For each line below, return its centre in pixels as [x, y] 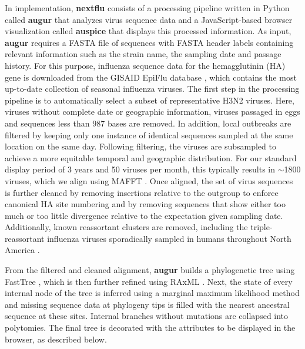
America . [22, 250]
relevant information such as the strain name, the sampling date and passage [143, 54]
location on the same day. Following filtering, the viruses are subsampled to [140, 146]
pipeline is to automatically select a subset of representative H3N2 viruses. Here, [150, 100]
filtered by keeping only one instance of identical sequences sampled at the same [149, 134]
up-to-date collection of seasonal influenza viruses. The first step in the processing [152, 89]
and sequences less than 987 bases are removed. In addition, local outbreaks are [148, 123]
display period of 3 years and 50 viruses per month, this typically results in [140, 169]
